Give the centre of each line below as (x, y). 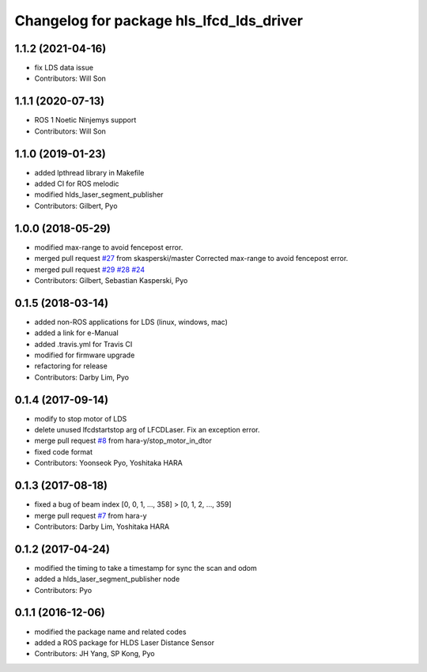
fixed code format (63, 451)
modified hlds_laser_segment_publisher (99, 194)
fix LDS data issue (64, 68)
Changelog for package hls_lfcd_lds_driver (159, 21)
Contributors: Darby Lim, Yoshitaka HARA (102, 527)
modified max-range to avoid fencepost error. (109, 247)
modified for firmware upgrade (85, 355)
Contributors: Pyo (63, 590)
